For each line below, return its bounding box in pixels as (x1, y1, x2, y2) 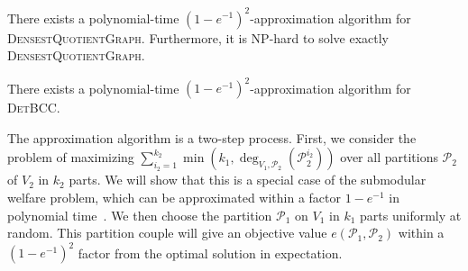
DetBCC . (7, 98, 60, 117)
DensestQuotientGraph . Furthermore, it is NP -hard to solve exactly (7, 28, 389, 47)
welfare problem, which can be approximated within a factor (7, 187, 342, 206)
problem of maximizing (7, 148, 134, 167)
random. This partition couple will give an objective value (7, 223, 327, 242)
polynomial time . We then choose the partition (7, 205, 272, 224)
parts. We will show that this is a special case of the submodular (69, 170, 427, 189)
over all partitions (340, 148, 438, 167)
